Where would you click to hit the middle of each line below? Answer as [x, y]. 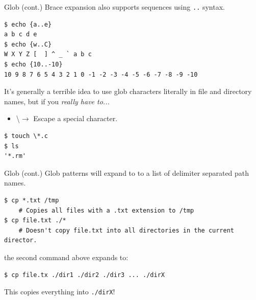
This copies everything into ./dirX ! [60, 292]
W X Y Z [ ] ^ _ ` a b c [48, 54]
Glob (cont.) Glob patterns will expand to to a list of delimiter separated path [127, 172]
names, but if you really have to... [57, 101]
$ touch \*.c [26, 136]
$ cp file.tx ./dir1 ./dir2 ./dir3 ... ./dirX [84, 275]
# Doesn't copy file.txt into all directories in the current [126, 230]
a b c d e [21, 34]
